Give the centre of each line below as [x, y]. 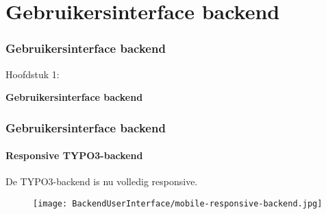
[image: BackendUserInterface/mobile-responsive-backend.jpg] [178, 204]
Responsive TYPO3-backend [74, 155]
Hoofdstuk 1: [33, 74]
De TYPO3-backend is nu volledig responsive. [102, 181]
